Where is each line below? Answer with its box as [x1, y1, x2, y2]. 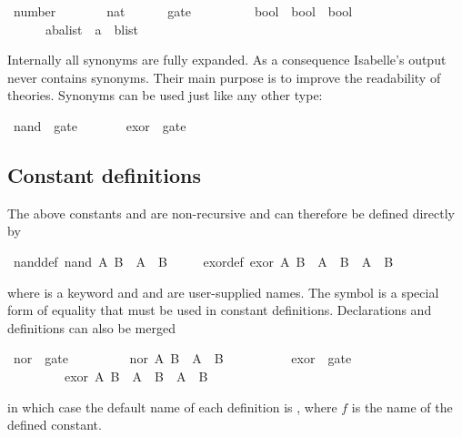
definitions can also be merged [7, 318, 176, 337]
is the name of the [351, 397, 453, 416]
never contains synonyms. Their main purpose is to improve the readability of [7, 67, 441, 86]
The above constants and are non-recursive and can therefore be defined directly [7, 203, 456, 222]
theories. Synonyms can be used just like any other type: [7, 86, 323, 105]
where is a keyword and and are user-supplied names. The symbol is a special [7, 282, 439, 301]
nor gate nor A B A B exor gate [13, 349, 352, 368]
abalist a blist [45, 19, 139, 38]
